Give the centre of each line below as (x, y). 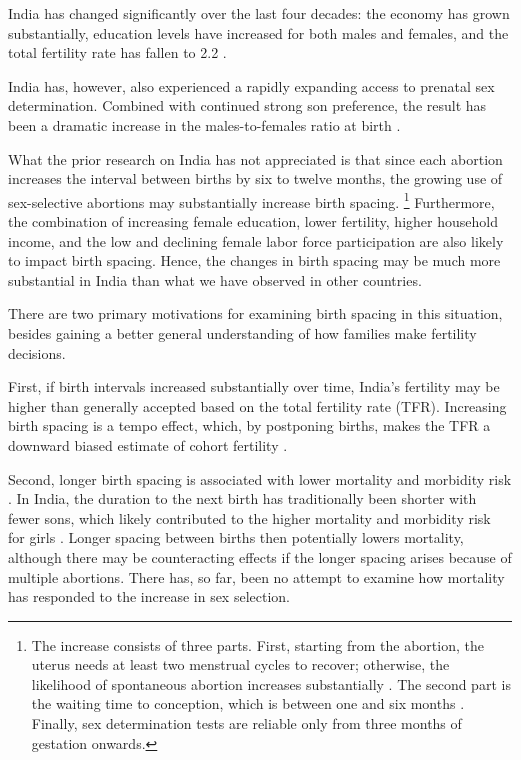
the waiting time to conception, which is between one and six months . (248, 703)
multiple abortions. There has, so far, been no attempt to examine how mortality (256, 576)
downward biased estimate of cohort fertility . (148, 444)
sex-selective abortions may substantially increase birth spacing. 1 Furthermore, (251, 200)
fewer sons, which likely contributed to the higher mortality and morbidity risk (249, 517)
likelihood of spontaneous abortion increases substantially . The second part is (271, 683)
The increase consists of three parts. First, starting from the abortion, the (257, 644)
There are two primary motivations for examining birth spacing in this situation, (255, 313)
